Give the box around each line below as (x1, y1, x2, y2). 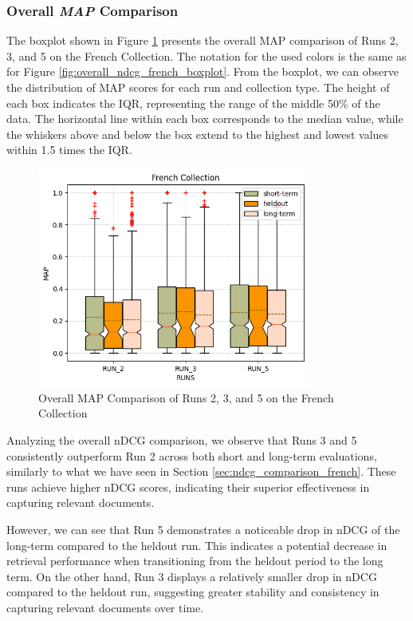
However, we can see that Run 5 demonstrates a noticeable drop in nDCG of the (6, 520, 400, 537)
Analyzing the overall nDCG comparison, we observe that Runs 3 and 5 (6, 431, 357, 448)
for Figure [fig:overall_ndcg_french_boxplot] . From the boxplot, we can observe (6, 63, 399, 80)
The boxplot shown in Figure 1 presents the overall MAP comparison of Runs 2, (6, 32, 399, 49)
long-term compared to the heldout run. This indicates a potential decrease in (6, 536, 387, 553)
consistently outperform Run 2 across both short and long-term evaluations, (6, 447, 377, 464)
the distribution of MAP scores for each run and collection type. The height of (6, 79, 390, 95)
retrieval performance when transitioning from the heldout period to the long (6, 552, 383, 569)
